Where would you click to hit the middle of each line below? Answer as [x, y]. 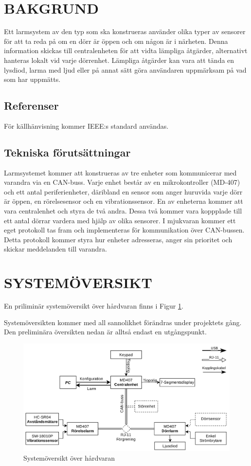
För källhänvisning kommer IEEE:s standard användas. [86, 126]
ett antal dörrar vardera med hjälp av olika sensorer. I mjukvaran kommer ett [120, 220]
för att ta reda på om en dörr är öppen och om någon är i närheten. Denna [116, 41]
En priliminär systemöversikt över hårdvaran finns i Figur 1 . [94, 306]
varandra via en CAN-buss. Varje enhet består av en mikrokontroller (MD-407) [122, 182]
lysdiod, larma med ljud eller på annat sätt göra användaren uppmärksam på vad [125, 69]
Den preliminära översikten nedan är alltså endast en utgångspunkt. [105, 332]
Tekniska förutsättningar [67, 152]
